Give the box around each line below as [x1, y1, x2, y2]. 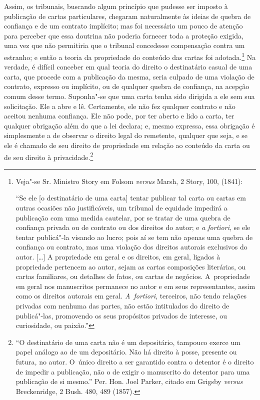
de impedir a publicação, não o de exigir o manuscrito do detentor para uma [15, 366, 250, 376]
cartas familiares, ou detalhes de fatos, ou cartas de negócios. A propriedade [15, 271, 250, 281]
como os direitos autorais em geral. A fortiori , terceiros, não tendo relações [15, 290, 246, 301]
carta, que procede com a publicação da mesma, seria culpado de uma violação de [4, 71, 254, 81]
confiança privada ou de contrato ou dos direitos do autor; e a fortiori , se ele [15, 222, 250, 232]
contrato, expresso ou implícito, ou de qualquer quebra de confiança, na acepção [4, 81, 249, 91]
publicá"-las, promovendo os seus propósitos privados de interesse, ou [15, 310, 227, 320]
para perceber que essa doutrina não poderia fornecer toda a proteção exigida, [4, 30, 243, 40]
